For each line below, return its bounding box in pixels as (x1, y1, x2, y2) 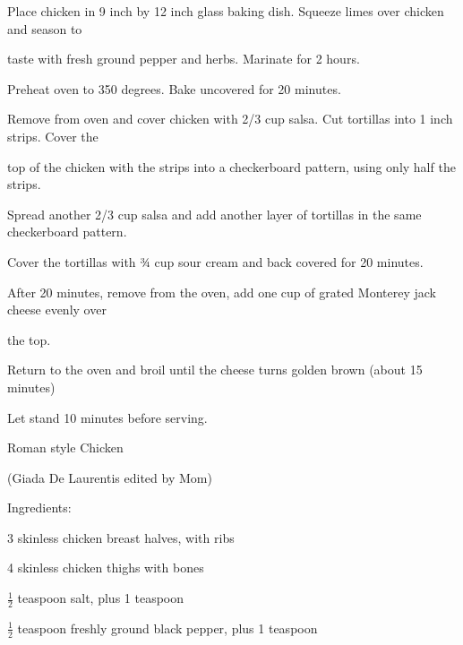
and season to (7, 19, 82, 38)
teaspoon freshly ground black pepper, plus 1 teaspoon (17, 618, 318, 637)
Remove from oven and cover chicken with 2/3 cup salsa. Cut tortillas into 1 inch (7, 109, 453, 128)
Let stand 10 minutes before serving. (7, 408, 208, 426)
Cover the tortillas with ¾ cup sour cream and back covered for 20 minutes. (7, 252, 424, 271)
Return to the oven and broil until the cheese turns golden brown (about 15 (7, 360, 423, 379)
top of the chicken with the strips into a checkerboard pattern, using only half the (7, 157, 456, 176)
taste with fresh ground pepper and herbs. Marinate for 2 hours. (7, 49, 360, 68)
